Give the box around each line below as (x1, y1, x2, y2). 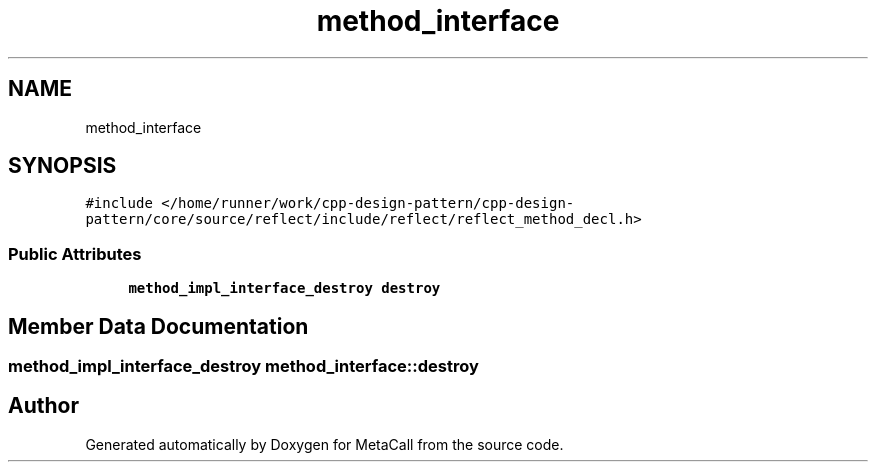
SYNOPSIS (8, 153, 117, 179)
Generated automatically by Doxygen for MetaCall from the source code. (85, 435, 564, 453)
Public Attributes (8, 243, 142, 264)
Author (8, 393, 79, 419)
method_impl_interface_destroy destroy (128, 280, 441, 297)
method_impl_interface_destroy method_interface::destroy (8, 356, 479, 377)
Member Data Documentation (8, 313, 309, 339)
